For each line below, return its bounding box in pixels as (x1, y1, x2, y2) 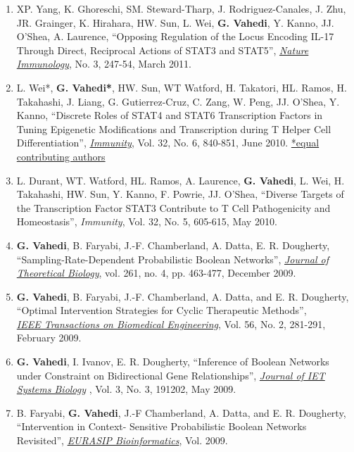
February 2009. (16, 330, 82, 345)
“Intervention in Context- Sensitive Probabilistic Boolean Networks (16, 419, 307, 434)
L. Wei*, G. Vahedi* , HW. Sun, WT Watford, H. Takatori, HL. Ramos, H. (16, 80, 347, 94)
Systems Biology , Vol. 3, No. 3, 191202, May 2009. (16, 382, 236, 396)
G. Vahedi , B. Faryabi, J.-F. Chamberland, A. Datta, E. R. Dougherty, (16, 237, 330, 252)
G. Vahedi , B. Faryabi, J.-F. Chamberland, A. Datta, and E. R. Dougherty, (16, 289, 349, 303)
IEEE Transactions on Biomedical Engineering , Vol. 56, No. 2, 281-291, (16, 316, 326, 331)
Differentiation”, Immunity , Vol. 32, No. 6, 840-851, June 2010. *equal (16, 135, 320, 150)
